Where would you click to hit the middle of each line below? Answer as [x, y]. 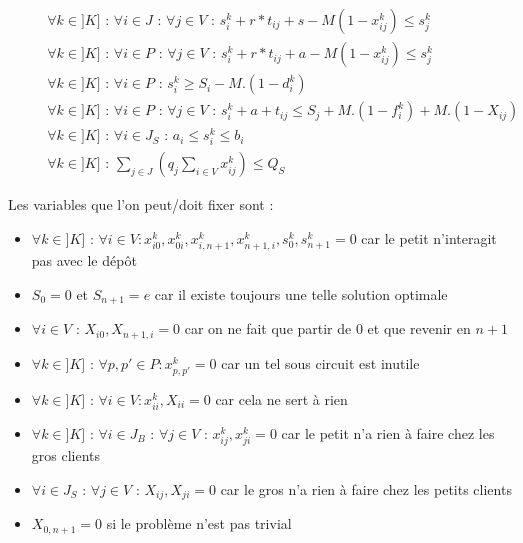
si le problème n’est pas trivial [199, 523]
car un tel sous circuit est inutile [320, 362]
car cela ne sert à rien [281, 398]
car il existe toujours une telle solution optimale [301, 293]
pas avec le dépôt [84, 260]
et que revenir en [419, 328]
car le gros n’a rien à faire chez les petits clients [366, 488]
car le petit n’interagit [429, 238]
